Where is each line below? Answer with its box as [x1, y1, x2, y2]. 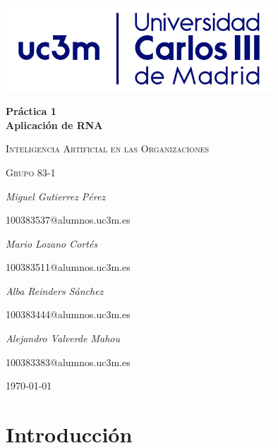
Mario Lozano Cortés [6, 236, 98, 250]
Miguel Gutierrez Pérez [6, 188, 106, 203]
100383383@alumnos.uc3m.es [6, 354, 131, 369]
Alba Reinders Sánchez [6, 283, 104, 298]
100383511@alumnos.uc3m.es [6, 260, 131, 274]
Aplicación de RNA [6, 117, 103, 132]
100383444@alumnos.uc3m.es [6, 307, 131, 322]
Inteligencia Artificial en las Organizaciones [6, 141, 210, 156]
